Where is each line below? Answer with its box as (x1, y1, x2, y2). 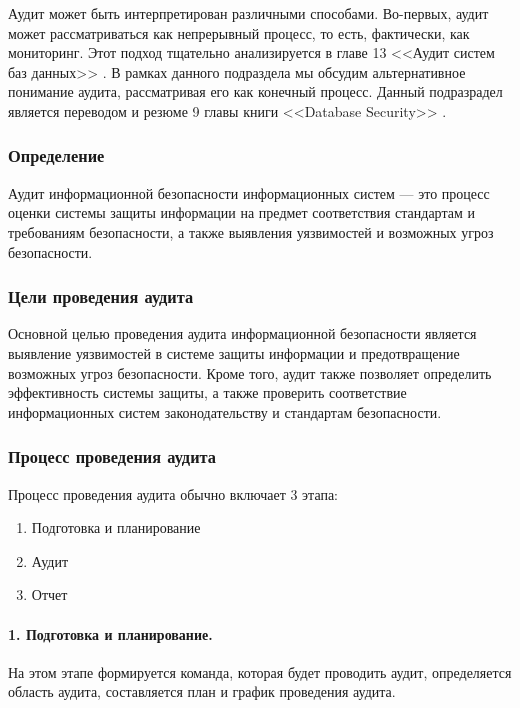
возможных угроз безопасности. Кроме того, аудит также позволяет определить (8, 362, 492, 383)
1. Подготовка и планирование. (8, 623, 213, 644)
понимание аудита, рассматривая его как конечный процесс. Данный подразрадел (8, 81, 503, 102)
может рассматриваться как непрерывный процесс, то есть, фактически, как (8, 22, 470, 43)
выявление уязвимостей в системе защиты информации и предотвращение (8, 342, 460, 363)
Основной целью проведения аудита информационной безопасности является (8, 323, 477, 344)
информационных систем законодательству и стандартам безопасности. (8, 401, 442, 422)
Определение (8, 143, 105, 168)
